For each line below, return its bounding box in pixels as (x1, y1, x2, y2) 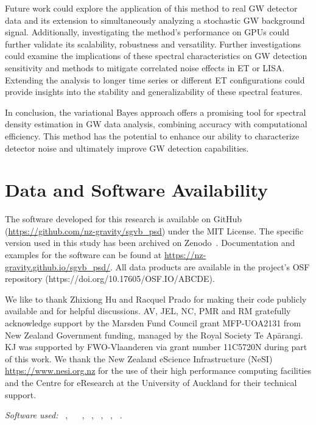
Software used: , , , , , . (5, 409, 122, 421)
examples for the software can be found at (5, 248, 162, 261)
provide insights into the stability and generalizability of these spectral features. (5, 85, 303, 98)
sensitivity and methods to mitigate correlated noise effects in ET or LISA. (5, 61, 285, 74)
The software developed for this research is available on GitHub (5, 212, 242, 225)
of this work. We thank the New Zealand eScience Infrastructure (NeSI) (5, 352, 273, 365)
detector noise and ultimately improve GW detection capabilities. (5, 141, 249, 154)
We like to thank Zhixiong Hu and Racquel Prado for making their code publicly (5, 292, 307, 305)
